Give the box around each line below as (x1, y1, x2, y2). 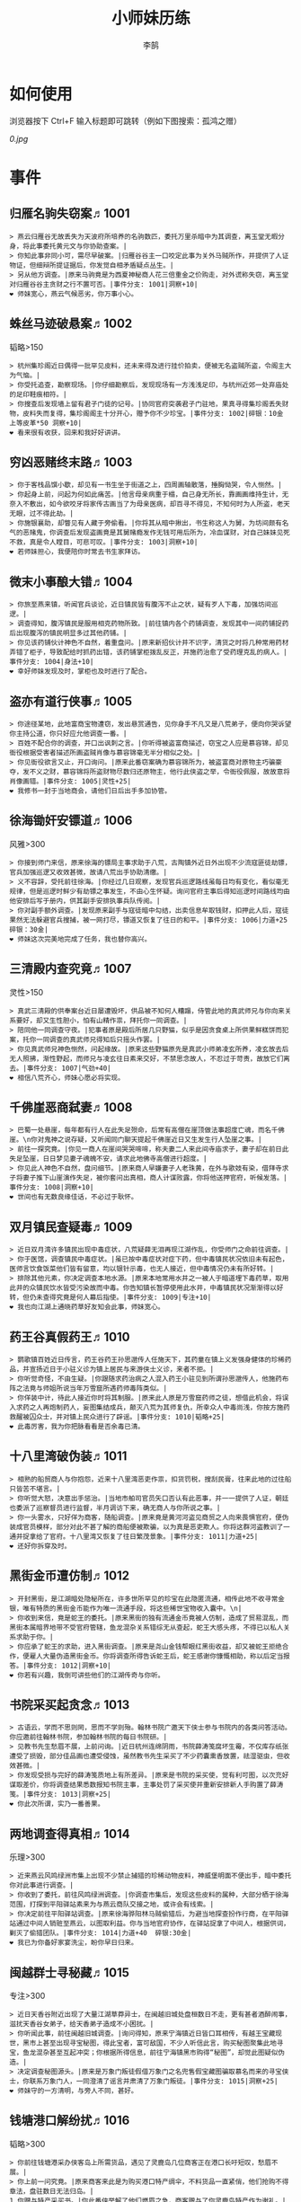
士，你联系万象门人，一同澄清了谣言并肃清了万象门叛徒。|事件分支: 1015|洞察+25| (9, 2077, 279, 2086)
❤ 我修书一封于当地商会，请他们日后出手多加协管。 (9, 786, 172, 795)
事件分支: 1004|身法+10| (9, 658, 94, 667)
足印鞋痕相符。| (15, 390, 67, 399)
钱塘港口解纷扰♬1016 (9, 2113, 130, 2128)
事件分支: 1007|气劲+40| (26, 1064, 112, 1073)
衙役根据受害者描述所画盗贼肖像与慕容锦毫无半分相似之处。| (9, 747, 201, 757)
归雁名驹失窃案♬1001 (9, 206, 130, 221)
